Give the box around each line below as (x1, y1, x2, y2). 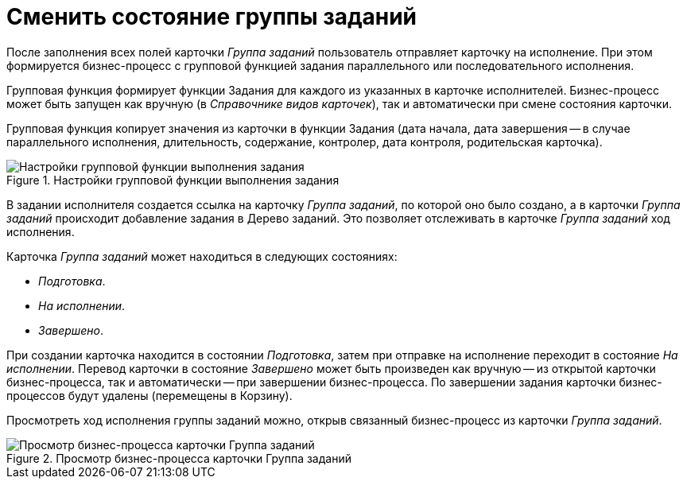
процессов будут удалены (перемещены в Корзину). (6, 388, 293, 402)
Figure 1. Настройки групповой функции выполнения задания (6, 173, 340, 187)
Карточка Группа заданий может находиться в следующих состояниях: (6, 249, 398, 263)
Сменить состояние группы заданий (6, 3, 417, 30)
